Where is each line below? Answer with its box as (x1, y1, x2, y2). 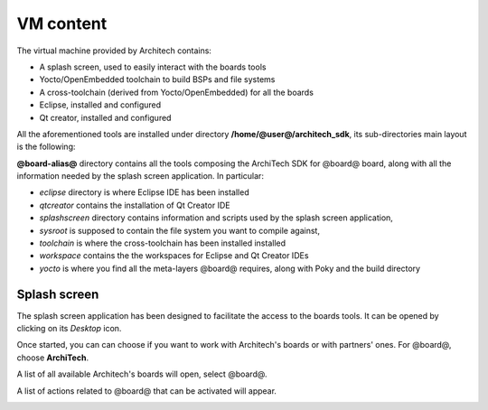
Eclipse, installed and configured (39, 99, 162, 110)
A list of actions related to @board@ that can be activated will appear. (16, 385, 277, 396)
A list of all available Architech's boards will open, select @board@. (16, 368, 267, 379)
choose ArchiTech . (16, 352, 89, 363)
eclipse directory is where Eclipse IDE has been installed (39, 187, 249, 198)
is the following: (16, 141, 76, 153)
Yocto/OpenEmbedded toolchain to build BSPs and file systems (39, 74, 276, 85)
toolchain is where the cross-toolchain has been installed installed (39, 238, 286, 248)
